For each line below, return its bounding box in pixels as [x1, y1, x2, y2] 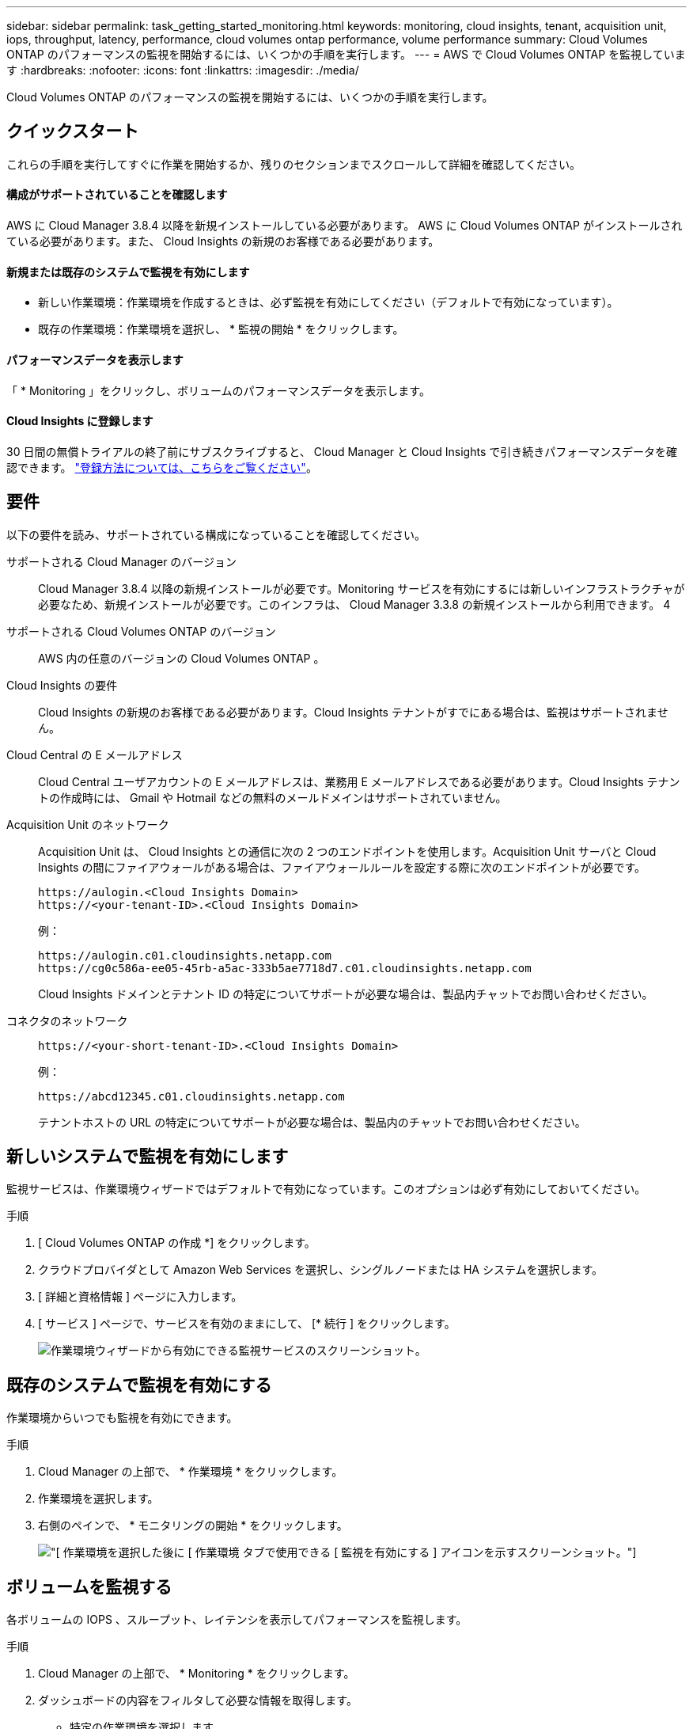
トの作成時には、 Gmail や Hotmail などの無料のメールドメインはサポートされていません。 [38, 790, 507, 804]
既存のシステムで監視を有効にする [6, 1374, 272, 1395]
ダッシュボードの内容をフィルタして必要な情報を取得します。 [38, 1693, 358, 1708]
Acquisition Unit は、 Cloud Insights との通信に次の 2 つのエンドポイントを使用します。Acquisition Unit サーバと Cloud [38, 844, 657, 858]
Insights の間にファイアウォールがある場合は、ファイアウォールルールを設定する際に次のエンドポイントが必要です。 [38, 860, 646, 874]
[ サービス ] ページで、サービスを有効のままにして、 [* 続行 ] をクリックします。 [38, 1317, 456, 1331]
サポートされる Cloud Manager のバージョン [6, 554, 237, 568]
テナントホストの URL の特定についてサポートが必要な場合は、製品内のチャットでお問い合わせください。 [38, 1115, 586, 1129]
